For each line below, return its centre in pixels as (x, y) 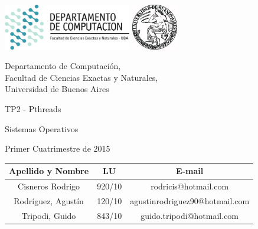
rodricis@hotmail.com (190, 186)
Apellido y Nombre (49, 171)
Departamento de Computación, (63, 66)
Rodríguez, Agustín (49, 200)
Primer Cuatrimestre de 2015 (58, 148)
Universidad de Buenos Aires (57, 89)
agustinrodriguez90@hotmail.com (190, 200)
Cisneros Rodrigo (49, 186)
